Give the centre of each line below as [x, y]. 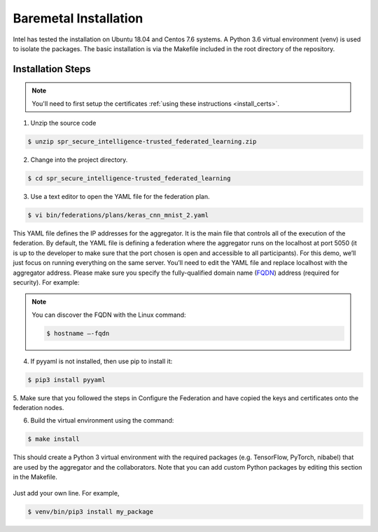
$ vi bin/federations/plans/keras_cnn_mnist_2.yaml [118, 215]
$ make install [54, 439]
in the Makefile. [35, 477]
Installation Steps [52, 69]
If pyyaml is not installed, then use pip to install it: [101, 361]
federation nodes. [38, 408]
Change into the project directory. [79, 160]
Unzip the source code [63, 123]
